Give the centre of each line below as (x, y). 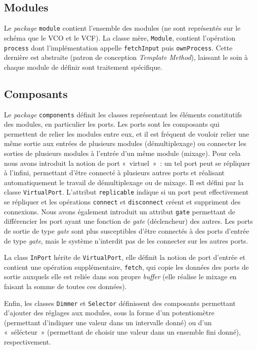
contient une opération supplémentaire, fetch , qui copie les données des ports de (127, 267)
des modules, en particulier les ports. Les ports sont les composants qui (112, 124)
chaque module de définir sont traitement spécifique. (83, 67)
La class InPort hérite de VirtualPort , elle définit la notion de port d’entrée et (125, 257)
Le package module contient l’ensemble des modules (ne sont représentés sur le (122, 28)
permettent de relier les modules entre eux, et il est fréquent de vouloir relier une (127, 133)
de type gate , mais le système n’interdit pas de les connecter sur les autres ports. (126, 240)
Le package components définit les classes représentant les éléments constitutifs (123, 114)
